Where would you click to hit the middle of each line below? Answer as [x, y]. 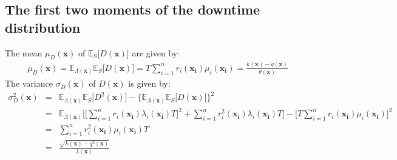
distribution [43, 27]
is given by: [149, 83]
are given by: [156, 52]
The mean [24, 52]
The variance [29, 83]
